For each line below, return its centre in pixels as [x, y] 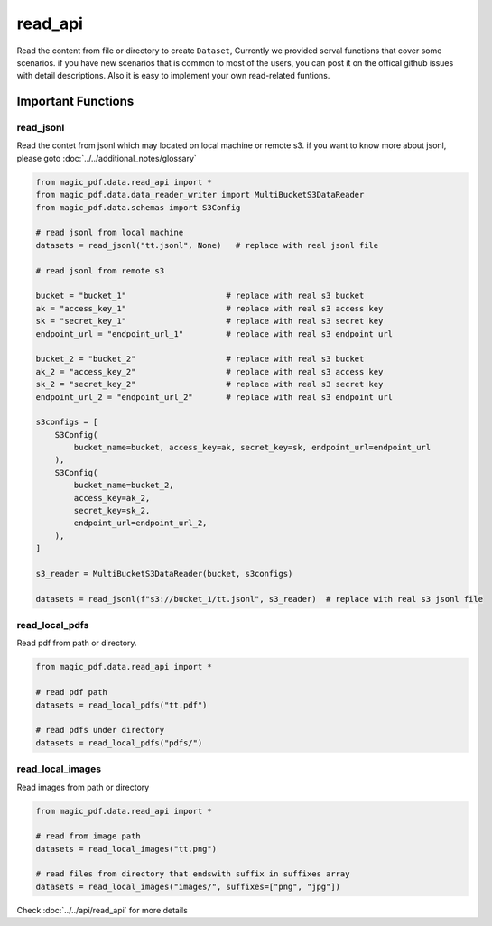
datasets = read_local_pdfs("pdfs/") [119, 743]
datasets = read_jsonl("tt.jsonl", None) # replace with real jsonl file [207, 245]
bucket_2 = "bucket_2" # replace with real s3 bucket [200, 359]
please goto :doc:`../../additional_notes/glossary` [107, 158]
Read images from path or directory [83, 787]
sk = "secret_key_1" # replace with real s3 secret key [209, 321]
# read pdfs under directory [100, 730]
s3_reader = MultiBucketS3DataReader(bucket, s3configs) [164, 574]
